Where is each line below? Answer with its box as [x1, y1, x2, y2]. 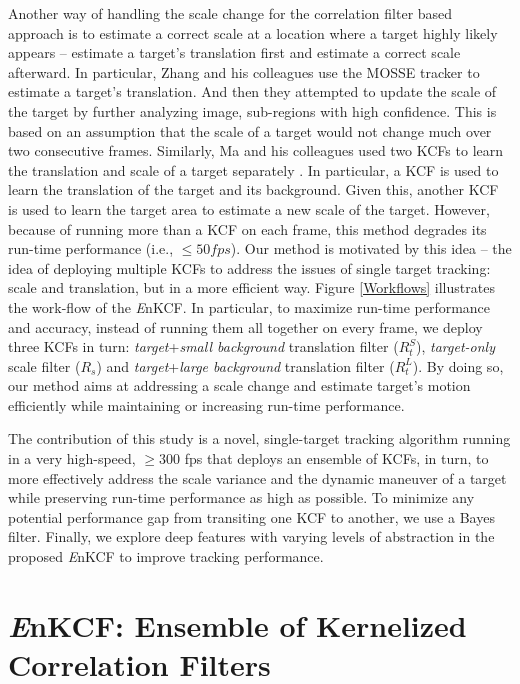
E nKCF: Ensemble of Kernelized [8, 604, 467, 646]
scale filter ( [8, 355, 81, 376]
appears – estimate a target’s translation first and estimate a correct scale [8, 42, 461, 63]
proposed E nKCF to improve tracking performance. [8, 546, 324, 567]
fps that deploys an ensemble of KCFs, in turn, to [184, 448, 489, 469]
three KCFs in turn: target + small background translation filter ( [8, 336, 399, 357]
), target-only [416, 336, 496, 357]
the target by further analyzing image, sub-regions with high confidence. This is [8, 100, 497, 121]
